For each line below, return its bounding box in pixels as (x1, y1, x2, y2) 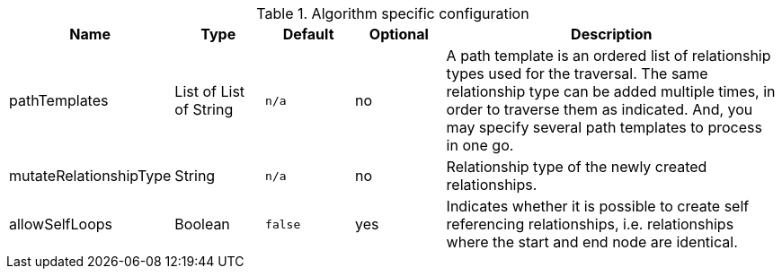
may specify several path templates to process (446, 118, 762, 136)
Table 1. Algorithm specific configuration (256, 4, 529, 22)
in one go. (446, 136, 514, 154)
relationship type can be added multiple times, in (446, 82, 776, 100)
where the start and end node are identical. (446, 233, 738, 251)
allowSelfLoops (9, 215, 112, 233)
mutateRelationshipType (9, 167, 172, 185)
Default (282, 25, 334, 43)
